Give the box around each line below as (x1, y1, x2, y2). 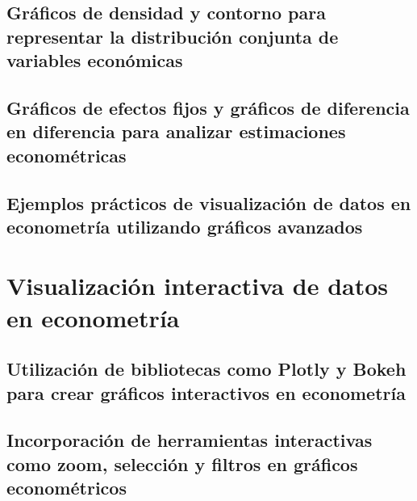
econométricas (6, 142, 127, 167)
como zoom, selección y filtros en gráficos (6, 451, 358, 476)
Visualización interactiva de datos (6, 269, 389, 302)
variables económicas (6, 48, 183, 73)
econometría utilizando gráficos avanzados (6, 213, 363, 238)
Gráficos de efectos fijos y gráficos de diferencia (6, 95, 410, 120)
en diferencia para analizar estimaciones (6, 119, 346, 144)
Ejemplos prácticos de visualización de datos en (6, 190, 411, 215)
